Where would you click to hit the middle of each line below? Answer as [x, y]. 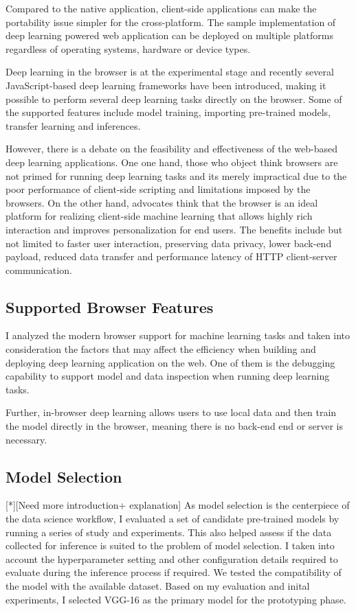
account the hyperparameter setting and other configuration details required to [172, 558]
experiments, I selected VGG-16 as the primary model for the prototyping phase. [176, 599]
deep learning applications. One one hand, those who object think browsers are [172, 162]
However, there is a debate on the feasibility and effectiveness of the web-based [171, 149]
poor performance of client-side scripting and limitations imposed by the [158, 189]
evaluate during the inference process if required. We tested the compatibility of [174, 572]
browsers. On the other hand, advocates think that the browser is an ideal [162, 202]
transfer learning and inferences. [73, 125]
